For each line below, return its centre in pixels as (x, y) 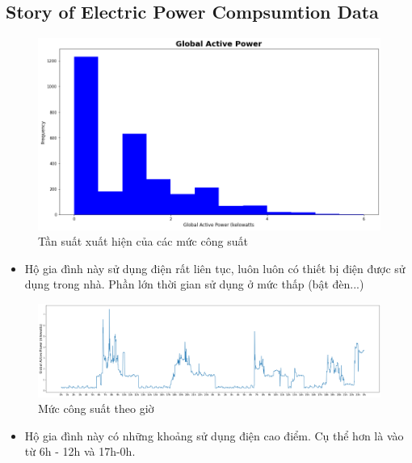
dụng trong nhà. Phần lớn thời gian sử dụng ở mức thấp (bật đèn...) (194, 284)
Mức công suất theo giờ (96, 408)
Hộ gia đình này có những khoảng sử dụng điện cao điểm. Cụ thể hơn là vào (214, 435)
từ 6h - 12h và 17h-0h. (80, 451)
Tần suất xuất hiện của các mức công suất (143, 241)
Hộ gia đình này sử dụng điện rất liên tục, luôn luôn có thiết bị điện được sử (215, 268)
